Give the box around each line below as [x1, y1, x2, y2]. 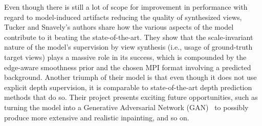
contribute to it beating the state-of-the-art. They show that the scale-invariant [4, 31, 253, 42]
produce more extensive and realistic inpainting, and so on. [4, 112, 189, 122]
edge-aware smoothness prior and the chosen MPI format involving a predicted [4, 61, 251, 72]
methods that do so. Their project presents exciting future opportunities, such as [4, 92, 258, 102]
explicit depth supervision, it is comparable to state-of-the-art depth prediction [4, 81, 252, 92]
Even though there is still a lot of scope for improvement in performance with [4, 2, 248, 12]
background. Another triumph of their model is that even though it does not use [4, 72, 257, 82]
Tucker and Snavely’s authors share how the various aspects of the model [4, 22, 234, 32]
